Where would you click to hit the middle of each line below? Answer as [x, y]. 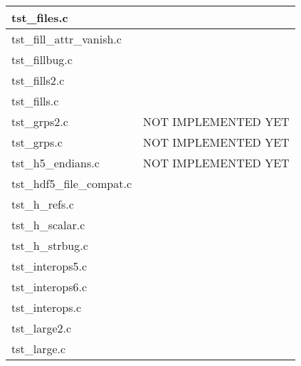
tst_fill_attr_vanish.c [67, 39]
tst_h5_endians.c [56, 163]
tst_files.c [40, 17]
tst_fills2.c [38, 80]
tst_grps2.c [40, 121]
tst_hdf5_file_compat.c [72, 183]
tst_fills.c [35, 101]
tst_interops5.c [49, 266]
